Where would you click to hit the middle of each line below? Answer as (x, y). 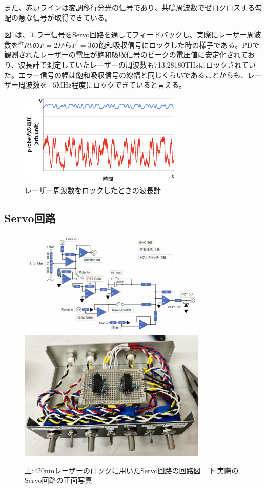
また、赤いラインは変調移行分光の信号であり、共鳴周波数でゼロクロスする (130, 7)
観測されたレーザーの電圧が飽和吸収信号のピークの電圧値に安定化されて (126, 55)
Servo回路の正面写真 (58, 480)
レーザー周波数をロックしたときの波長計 (93, 190)
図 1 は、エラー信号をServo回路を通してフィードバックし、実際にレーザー (126, 35)
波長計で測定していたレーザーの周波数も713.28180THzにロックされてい (137, 64)
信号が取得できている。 (72, 17)
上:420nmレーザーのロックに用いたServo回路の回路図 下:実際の (132, 470)
